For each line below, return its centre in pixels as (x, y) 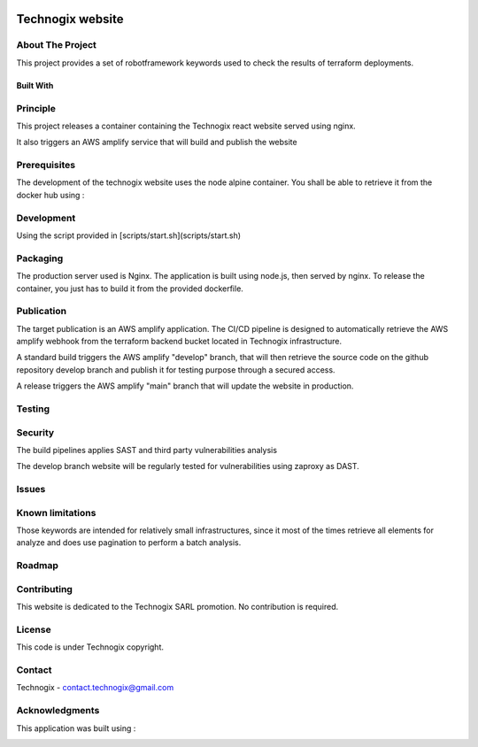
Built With (35, 85)
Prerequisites (46, 166)
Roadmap (38, 566)
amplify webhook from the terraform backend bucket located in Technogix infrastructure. (179, 342)
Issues (31, 489)
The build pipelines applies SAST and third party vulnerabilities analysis (147, 450)
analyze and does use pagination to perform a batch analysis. (129, 543)
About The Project (57, 45)
